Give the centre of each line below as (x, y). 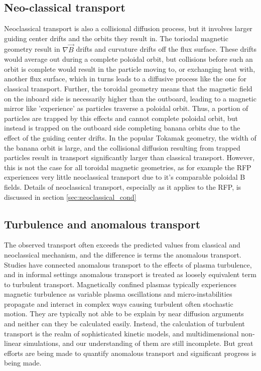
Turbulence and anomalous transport (102, 224)
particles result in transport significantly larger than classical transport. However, (129, 157)
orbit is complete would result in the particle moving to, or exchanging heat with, (130, 69)
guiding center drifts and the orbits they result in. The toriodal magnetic (116, 38)
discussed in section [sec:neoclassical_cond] (70, 197)
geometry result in (32, 49)
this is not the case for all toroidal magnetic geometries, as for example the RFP (128, 167)
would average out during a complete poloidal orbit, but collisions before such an (128, 59)
